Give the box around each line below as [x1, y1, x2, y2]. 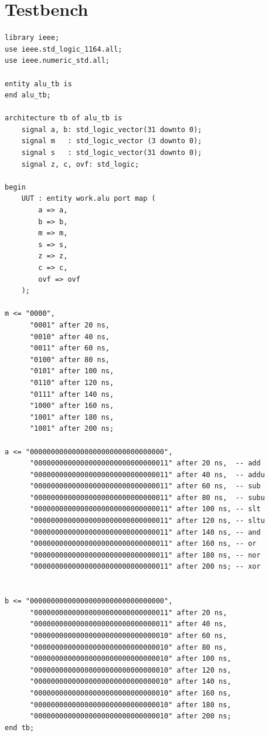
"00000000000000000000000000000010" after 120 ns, [29, 666, 231, 674]
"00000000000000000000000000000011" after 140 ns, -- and [29, 528, 261, 536]
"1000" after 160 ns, [29, 401, 114, 410]
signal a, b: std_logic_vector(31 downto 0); [21, 125, 202, 134]
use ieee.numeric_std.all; [5, 56, 110, 65]
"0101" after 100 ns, [29, 367, 114, 376]
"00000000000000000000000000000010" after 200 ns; [29, 712, 231, 721]
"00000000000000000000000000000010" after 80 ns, [29, 643, 227, 651]
